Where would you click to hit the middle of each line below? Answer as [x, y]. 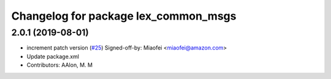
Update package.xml [53, 56]
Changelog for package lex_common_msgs [124, 16]
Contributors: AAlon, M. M [60, 65]
